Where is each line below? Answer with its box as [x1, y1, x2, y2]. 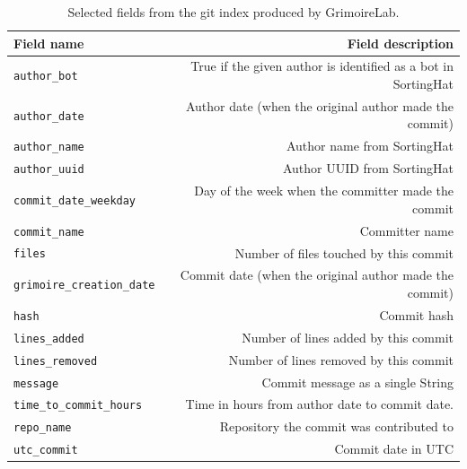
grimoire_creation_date [13, 279, 155, 292]
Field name [13, 33, 84, 52]
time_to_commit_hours [13, 399, 143, 413]
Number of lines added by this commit [242, 327, 454, 346]
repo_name [13, 421, 72, 435]
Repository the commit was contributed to [219, 417, 454, 436]
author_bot [13, 70, 78, 83]
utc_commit [13, 444, 78, 457]
